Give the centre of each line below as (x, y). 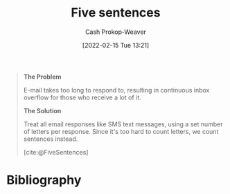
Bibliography (44, 180)
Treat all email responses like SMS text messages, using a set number (123, 124)
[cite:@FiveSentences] (56, 152)
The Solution (42, 110)
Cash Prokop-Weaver (116, 32)
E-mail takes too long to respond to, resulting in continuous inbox (116, 90)
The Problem (42, 77)
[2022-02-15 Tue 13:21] (116, 45)
